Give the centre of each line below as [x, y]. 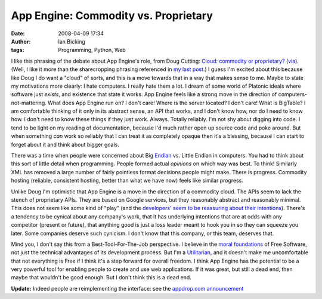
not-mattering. [29, 103]
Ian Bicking [72, 41]
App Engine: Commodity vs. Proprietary [112, 16]
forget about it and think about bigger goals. [65, 144]
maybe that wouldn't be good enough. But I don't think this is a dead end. [101, 278]
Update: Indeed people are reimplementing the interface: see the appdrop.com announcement [127, 288]
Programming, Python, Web [92, 50]
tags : [18, 50]
